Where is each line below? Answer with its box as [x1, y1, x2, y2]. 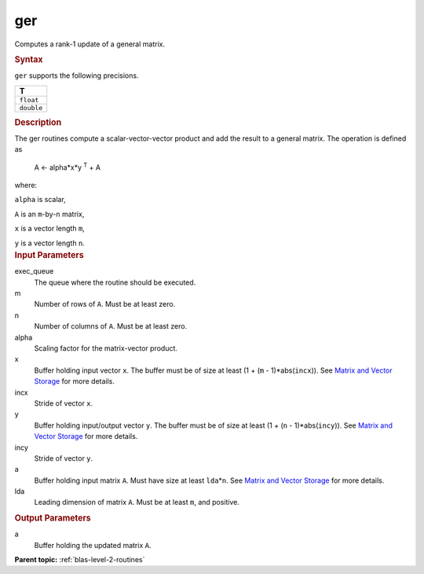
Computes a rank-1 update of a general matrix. [14, 39, 165, 49]
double [19, 103, 43, 112]
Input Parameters [14, 249, 84, 260]
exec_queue [14, 267, 54, 276]
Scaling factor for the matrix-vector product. [34, 343, 178, 353]
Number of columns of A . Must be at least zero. [34, 322, 188, 331]
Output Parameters [14, 512, 91, 523]
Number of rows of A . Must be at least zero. [34, 300, 176, 309]
